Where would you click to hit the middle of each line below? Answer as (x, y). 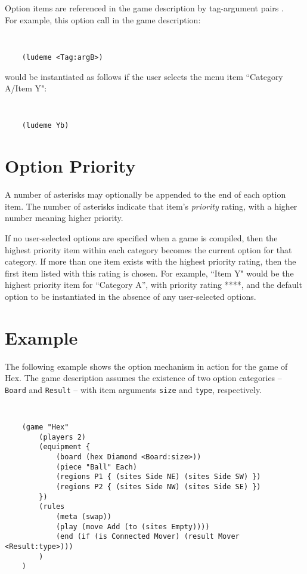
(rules (52, 507)
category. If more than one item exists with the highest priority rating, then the (151, 261)
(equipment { (65, 447)
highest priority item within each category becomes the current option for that (148, 249)
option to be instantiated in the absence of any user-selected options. (131, 296)
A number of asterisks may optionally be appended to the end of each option (145, 194)
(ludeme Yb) (45, 126)
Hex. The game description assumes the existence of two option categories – (143, 378)
